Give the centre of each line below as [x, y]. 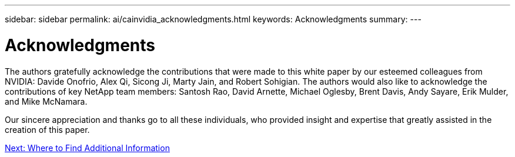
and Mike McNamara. [46, 101]
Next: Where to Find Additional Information [87, 148]
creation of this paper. [47, 129]
